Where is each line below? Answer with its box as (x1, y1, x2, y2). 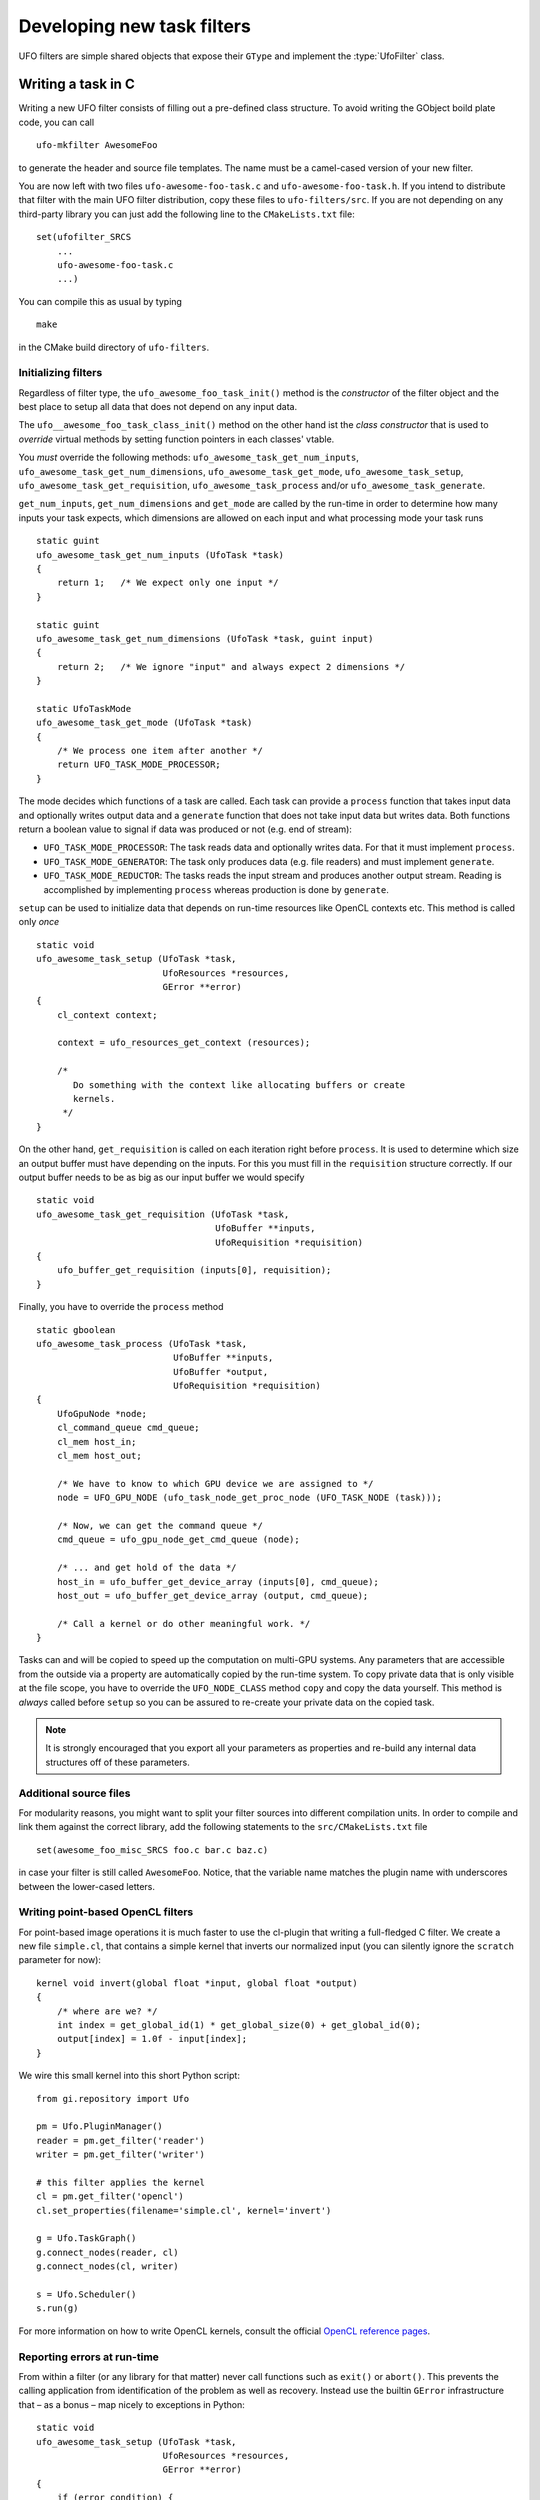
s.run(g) (36, 2303, 79, 2314)
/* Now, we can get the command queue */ (56, 1520, 264, 1531)
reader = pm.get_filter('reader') (36, 2135, 205, 2146)
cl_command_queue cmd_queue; (56, 1422, 200, 1434)
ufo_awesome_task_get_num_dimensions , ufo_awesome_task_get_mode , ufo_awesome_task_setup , (18, 465, 464, 477)
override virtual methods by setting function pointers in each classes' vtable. (18, 433, 335, 445)
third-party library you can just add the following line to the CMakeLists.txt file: (18, 208, 355, 220)
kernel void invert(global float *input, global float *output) (36, 1977, 359, 1989)
